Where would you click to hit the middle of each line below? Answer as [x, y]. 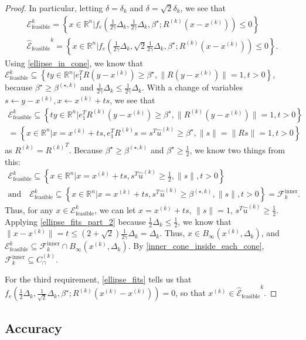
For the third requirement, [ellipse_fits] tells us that [98, 279]
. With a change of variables [192, 87]
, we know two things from [237, 149]
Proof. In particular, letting [54, 8]
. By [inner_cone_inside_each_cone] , [196, 246]
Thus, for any [29, 209]
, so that [191, 293]
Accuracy [33, 327]
